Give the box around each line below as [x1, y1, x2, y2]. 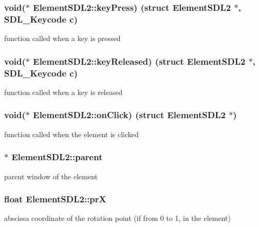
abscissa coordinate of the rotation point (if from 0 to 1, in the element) [4, 213, 231, 223]
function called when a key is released [4, 86, 123, 97]
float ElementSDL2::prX [4, 193, 106, 205]
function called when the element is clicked [4, 128, 139, 139]
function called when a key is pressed [4, 33, 121, 44]
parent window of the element [4, 171, 98, 181]
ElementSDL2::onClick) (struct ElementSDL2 [33, 108, 226, 121]
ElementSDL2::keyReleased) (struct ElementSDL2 [33, 54, 246, 67]
